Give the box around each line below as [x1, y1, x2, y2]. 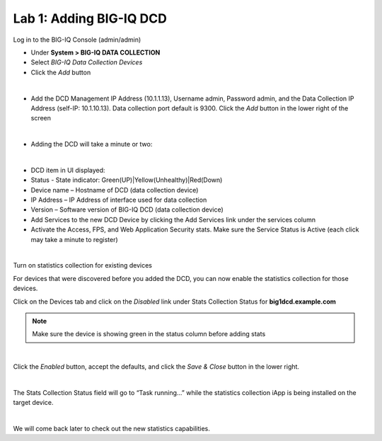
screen [30, 114, 52, 122]
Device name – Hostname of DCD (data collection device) [30, 185, 199, 194]
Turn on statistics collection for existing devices [13, 261, 152, 270]
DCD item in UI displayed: [30, 166, 105, 174]
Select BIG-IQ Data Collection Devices [30, 58, 143, 67]
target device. [13, 399, 54, 407]
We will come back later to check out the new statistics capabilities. [13, 425, 210, 433]
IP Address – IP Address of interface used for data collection [30, 195, 207, 205]
